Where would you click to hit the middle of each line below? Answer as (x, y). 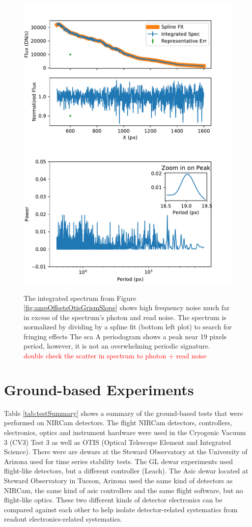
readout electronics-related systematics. (63, 519)
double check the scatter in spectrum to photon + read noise (115, 356)
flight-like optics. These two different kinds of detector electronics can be (113, 500)
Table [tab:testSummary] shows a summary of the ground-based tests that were (124, 413)
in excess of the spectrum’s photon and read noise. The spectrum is (125, 317)
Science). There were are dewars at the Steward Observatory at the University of (126, 452)
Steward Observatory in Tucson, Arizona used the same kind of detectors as (118, 480)
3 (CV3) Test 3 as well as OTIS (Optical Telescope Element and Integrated (118, 442)
